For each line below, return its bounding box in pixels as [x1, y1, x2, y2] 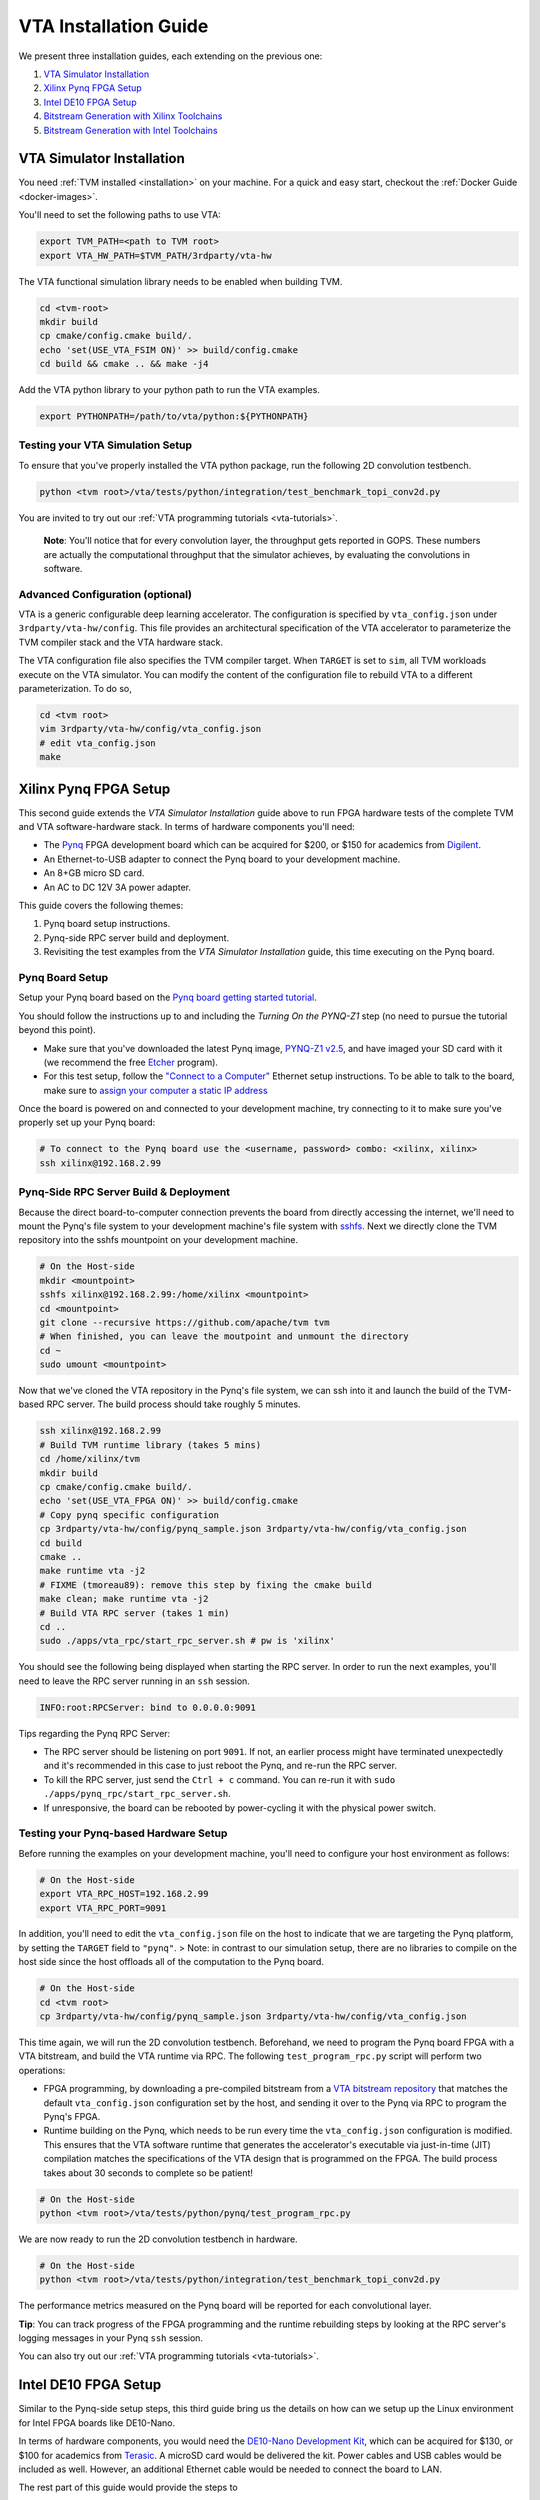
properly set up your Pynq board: [18, 1116, 156, 1129]
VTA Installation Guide [18, 15, 209, 37]
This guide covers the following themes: [18, 900, 184, 912]
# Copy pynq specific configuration [39, 1509, 220, 1520]
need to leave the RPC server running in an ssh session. [18, 1675, 250, 1687]
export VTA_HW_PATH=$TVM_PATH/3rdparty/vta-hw [39, 250, 272, 261]
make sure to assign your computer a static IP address [43, 1084, 269, 1096]
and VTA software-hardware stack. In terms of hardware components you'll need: [18, 821, 355, 833]
